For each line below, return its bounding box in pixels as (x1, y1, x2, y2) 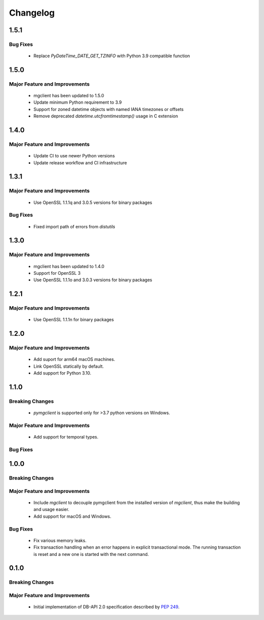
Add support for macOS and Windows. (33, 513, 111, 519)
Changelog (9, 7, 55, 18)
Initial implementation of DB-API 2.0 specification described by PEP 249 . (33, 604, 180, 610)
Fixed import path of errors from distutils (33, 223, 115, 229)
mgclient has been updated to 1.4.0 (33, 263, 105, 269)
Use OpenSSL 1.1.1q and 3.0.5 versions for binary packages (33, 199, 153, 205)
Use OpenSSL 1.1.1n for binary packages (33, 317, 114, 323)
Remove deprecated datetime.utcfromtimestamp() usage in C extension (33, 113, 178, 119)
